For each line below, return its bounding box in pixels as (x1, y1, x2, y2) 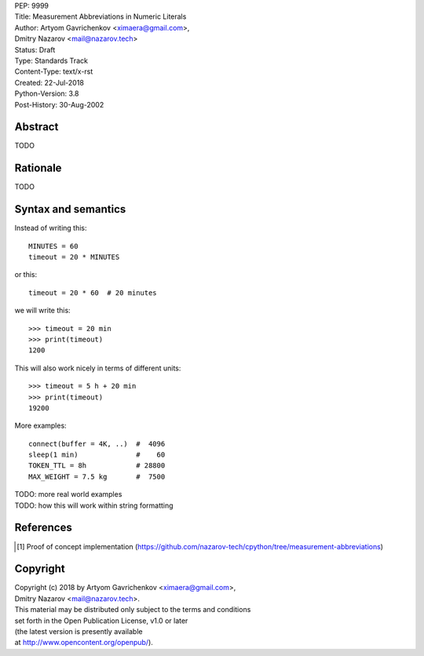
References (14, 521, 72, 534)
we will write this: (14, 306, 71, 315)
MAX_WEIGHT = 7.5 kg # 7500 (28, 472, 166, 481)
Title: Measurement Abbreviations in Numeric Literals (14, 12, 187, 21)
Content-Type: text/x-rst (14, 67, 93, 76)
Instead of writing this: (14, 224, 87, 233)
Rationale (14, 162, 62, 175)
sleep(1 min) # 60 (28, 450, 166, 459)
